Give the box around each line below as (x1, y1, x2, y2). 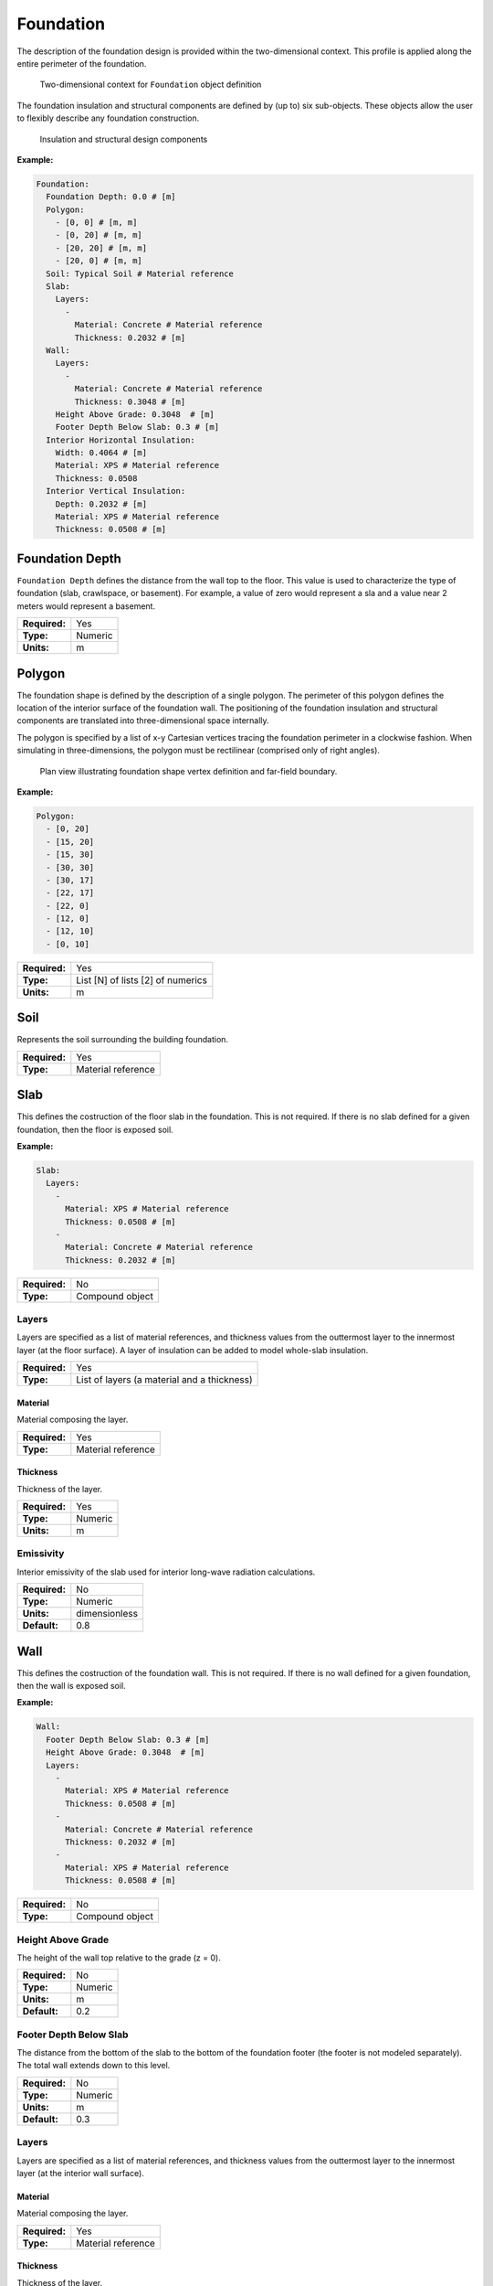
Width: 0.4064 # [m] (55, 448, 148, 458)
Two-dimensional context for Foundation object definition (39, 79, 262, 91)
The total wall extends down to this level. (16, 2060, 171, 2071)
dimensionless (76, 1608, 139, 1620)
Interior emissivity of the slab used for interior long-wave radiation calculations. (16, 1566, 316, 1577)
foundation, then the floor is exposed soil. (16, 1124, 173, 1135)
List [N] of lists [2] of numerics (76, 974, 207, 987)
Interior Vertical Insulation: (46, 486, 186, 497)
